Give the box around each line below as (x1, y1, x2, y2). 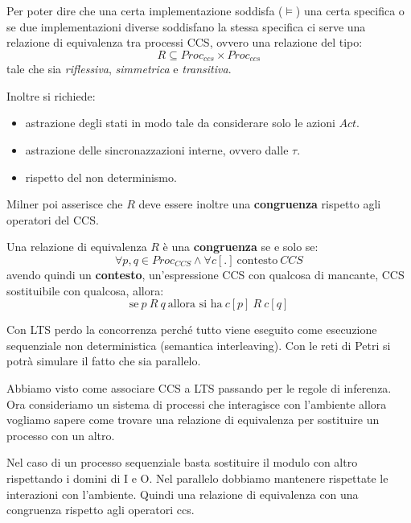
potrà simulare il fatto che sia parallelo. (6, 352, 201, 369)
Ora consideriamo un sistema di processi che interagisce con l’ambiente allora (6, 395, 387, 412)
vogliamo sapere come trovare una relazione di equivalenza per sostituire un (6, 411, 380, 428)
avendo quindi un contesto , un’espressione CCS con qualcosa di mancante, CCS (6, 266, 405, 282)
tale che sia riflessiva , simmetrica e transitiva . (6, 60, 232, 77)
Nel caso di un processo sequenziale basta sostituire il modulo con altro (6, 454, 358, 471)
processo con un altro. (6, 426, 115, 443)
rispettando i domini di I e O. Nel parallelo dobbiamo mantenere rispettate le (6, 469, 388, 486)
